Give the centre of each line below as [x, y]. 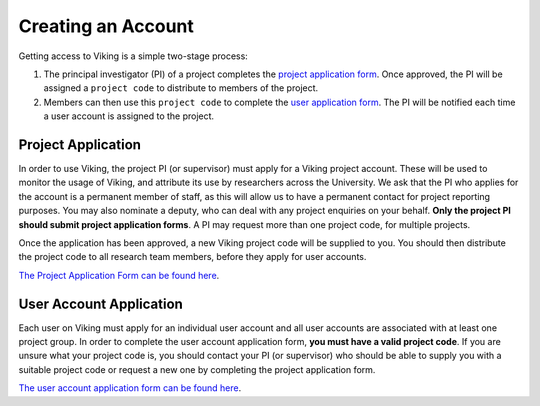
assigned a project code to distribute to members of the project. [181, 88]
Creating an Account [106, 26]
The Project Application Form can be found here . [119, 275]
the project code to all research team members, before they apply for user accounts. [192, 257]
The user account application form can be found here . [130, 388]
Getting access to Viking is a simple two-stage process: [133, 56]
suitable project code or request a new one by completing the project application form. [197, 369]
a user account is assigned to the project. [129, 116]
